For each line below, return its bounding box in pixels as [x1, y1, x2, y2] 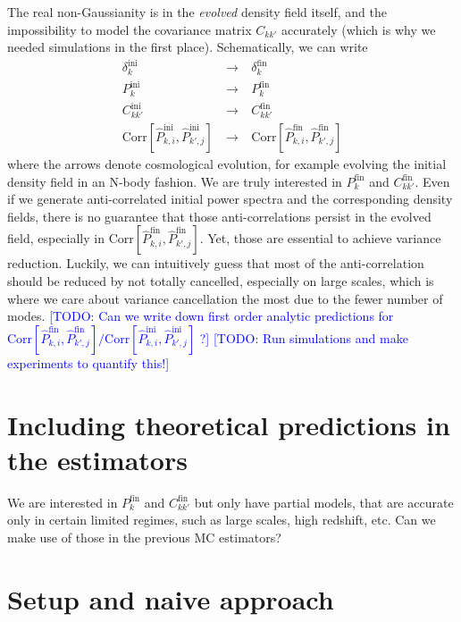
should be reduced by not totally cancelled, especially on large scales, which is [7, 272, 434, 290]
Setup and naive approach [7, 580, 334, 617]
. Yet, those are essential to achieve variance [199, 229, 441, 248]
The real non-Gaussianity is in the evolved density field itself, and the [7, 3, 387, 21]
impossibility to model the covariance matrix [7, 20, 252, 38]
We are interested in [7, 492, 118, 511]
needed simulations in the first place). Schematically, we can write [7, 38, 368, 56]
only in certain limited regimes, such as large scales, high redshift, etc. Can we [7, 510, 436, 529]
